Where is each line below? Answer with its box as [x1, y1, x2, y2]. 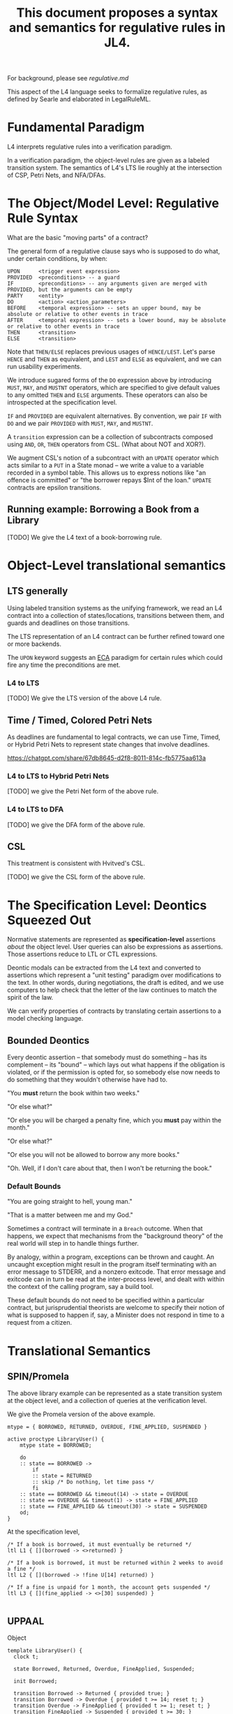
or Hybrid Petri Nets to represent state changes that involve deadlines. [7, 740, 210, 749]
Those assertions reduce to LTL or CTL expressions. [7, 950, 158, 958]
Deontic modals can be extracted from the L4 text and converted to [7, 963, 201, 972]
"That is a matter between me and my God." [7, 1211, 134, 1219]
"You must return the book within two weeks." [7, 1089, 140, 1097]
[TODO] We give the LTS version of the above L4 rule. [7, 694, 162, 703]
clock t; [13, 1653, 39, 1661]
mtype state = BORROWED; [20, 1442, 92, 1449]
